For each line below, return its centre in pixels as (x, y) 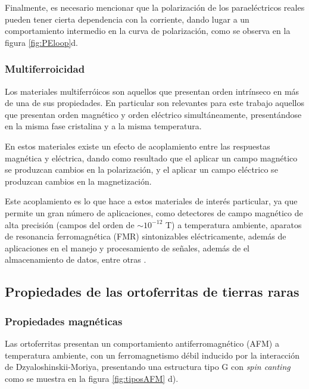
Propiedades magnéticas (64, 321)
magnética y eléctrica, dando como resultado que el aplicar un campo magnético (151, 158)
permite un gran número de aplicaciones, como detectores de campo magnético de (154, 212)
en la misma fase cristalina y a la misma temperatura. (103, 126)
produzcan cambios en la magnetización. (78, 181)
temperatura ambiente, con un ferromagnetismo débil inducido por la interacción (152, 355)
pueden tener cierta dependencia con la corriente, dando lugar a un (127, 19)
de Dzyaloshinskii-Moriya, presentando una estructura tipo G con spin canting (148, 367)
